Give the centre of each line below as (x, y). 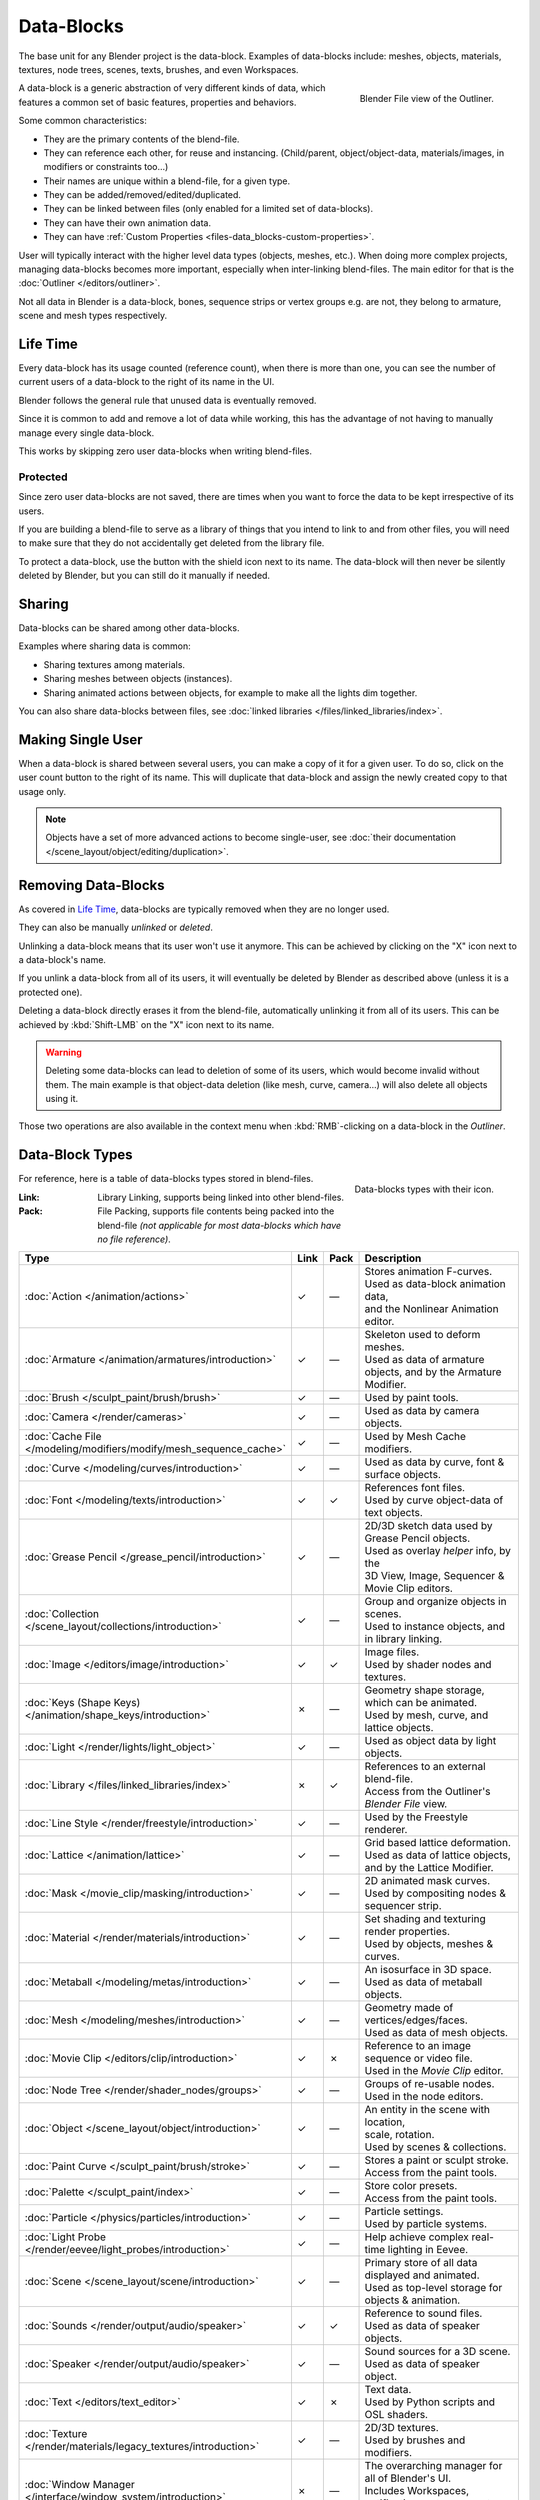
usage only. (42, 791)
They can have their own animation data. (127, 222)
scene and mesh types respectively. (93, 316)
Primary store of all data (421, 2263)
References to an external (425, 1767)
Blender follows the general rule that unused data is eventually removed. (167, 400)
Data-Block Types (75, 1155)
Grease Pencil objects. (417, 1538)
